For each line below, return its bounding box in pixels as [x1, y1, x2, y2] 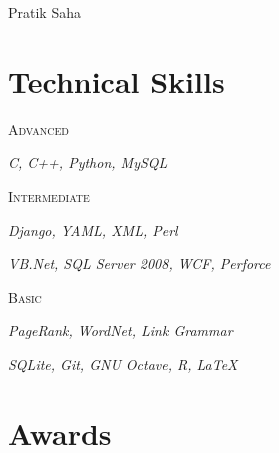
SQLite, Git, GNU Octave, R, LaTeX [8, 353, 238, 374]
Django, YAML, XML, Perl [8, 219, 178, 240]
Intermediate [8, 185, 90, 206]
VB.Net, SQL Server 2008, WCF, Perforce [8, 253, 271, 274]
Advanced [8, 118, 69, 139]
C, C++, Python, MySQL [8, 152, 168, 173]
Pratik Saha [8, 2, 81, 22]
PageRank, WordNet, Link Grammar [8, 320, 233, 341]
